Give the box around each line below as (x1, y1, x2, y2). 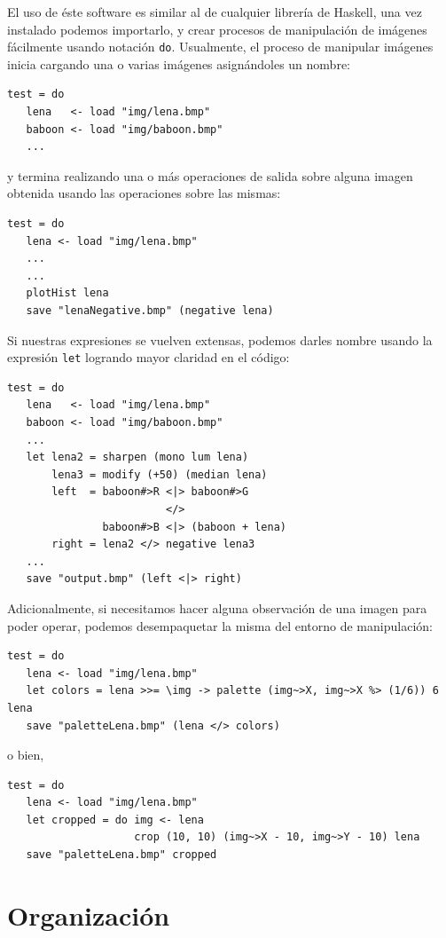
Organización (7, 896, 170, 933)
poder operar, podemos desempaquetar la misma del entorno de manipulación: (7, 616, 433, 635)
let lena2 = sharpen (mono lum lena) (26, 451, 249, 464)
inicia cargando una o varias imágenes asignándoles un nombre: (7, 54, 350, 73)
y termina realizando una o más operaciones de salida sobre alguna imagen (7, 166, 413, 185)
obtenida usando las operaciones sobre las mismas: (7, 184, 281, 202)
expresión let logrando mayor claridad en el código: (7, 348, 290, 367)
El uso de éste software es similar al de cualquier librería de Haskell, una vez (7, 3, 422, 20)
